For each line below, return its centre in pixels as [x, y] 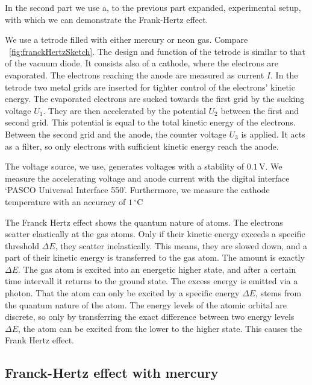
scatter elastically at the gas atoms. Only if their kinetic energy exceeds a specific [155, 234]
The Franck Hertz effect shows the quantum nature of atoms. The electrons [144, 222]
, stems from [279, 293]
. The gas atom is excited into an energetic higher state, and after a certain [157, 269]
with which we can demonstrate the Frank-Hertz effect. [107, 19]
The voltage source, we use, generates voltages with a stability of [125, 166]
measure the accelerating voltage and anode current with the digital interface [147, 178]
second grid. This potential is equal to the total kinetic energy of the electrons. [150, 122]
